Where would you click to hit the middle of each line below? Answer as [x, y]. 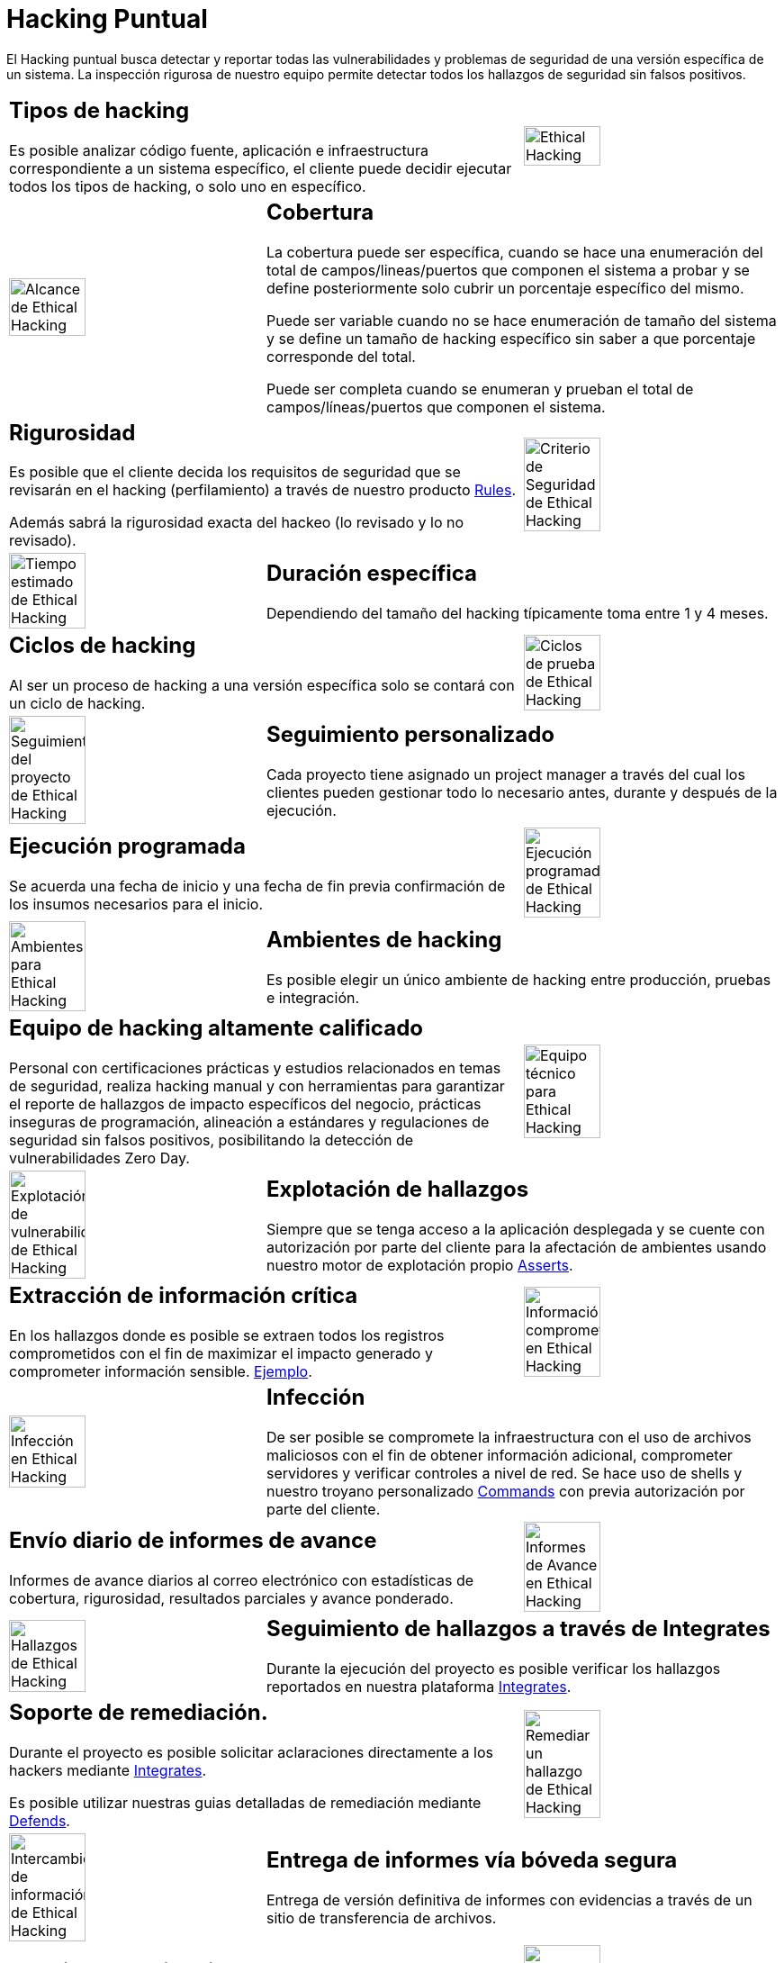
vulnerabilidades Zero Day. [99, 1158]
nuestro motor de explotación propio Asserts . [419, 1265]
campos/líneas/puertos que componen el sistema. [436, 407]
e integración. [313, 997]
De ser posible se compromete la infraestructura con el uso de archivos [509, 1438]
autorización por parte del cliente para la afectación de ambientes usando [516, 1247]
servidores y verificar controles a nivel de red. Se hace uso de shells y [504, 1474]
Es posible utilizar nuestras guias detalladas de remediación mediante [245, 1802]
